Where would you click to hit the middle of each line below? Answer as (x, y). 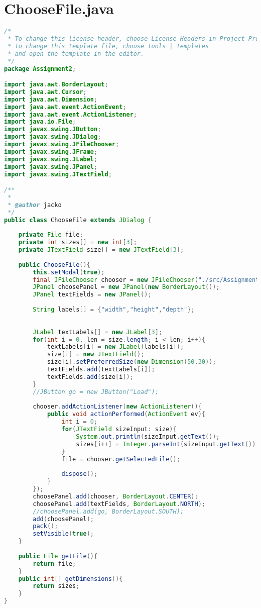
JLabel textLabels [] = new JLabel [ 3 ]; (98, 332)
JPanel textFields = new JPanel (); (92, 295)
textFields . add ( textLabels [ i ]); (101, 370)
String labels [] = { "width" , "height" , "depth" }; (114, 310)
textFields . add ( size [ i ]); (90, 377)
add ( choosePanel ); (63, 519)
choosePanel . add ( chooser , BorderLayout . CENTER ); (115, 496)
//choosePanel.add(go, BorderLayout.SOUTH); (108, 511)
